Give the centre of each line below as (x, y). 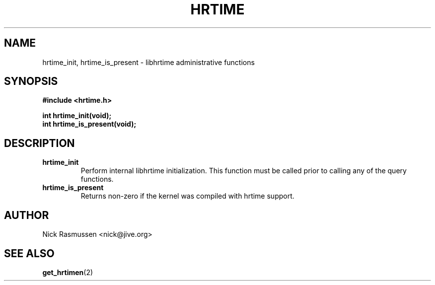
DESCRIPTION (39, 143)
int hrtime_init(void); (77, 116)
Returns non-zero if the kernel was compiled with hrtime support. (187, 196)
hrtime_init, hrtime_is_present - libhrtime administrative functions (148, 62)
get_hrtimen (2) (68, 272)
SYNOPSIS (31, 81)
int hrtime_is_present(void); (89, 124)
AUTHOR (27, 215)
